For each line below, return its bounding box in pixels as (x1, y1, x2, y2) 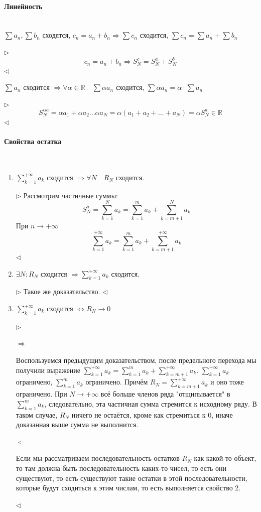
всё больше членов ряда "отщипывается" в (100, 389, 230, 399)
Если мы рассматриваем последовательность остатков (16, 453, 180, 463)
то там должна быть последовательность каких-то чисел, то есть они (16, 462, 227, 473)
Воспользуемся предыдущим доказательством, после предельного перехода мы (16, 355, 256, 365)
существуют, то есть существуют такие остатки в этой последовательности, (16, 472, 247, 483)
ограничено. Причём (85, 376, 148, 387)
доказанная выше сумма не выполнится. (16, 419, 139, 430)
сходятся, (42, 30, 71, 40)
